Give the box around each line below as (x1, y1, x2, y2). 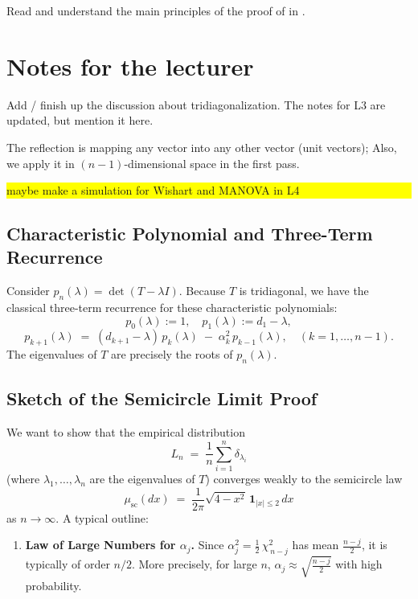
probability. (25, 576, 82, 593)
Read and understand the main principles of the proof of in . (6, 2, 305, 18)
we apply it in (6, 154, 75, 171)
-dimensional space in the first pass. (124, 154, 300, 171)
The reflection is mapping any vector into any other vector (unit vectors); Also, (6, 138, 397, 155)
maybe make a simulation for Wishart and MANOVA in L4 (6, 182, 300, 199)
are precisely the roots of (110, 346, 233, 363)
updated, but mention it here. (6, 112, 154, 129)
